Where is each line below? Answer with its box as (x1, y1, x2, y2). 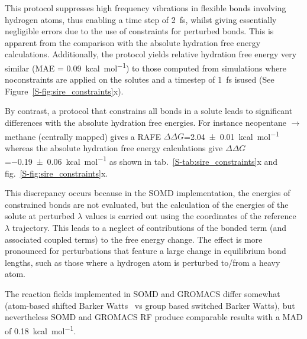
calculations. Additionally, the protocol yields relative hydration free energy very (5, 48, 297, 60)
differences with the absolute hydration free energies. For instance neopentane (5, 116, 286, 128)
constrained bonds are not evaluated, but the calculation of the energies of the (5, 198, 289, 210)
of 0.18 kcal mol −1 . (5, 322, 76, 337)
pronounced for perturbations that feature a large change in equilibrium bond (5, 245, 286, 257)
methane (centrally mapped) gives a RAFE (5, 130, 161, 142)
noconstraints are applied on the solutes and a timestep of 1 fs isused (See (5, 73, 274, 86)
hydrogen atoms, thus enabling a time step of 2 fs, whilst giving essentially (5, 13, 277, 25)
